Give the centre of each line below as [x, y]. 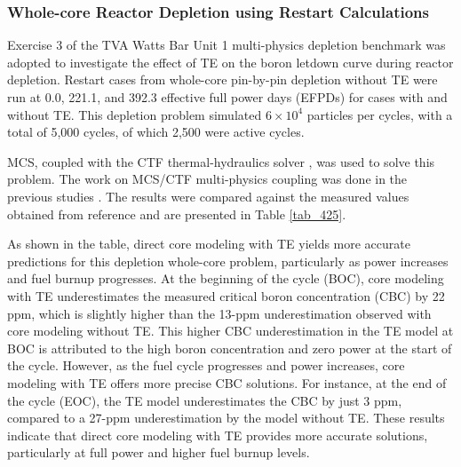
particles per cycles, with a [380, 114]
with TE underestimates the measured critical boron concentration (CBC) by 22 [226, 295]
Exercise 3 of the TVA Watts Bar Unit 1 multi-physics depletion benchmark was [227, 45]
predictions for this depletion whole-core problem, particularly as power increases [228, 261]
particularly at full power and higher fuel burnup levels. [159, 452]
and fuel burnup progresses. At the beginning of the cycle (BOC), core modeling [226, 278]
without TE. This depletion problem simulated [135, 114]
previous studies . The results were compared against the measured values [208, 196]
